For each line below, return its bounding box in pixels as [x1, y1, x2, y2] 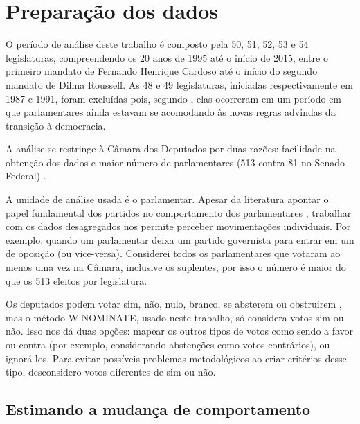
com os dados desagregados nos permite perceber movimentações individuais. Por [6, 219, 351, 233]
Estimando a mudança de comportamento [6, 398, 311, 420]
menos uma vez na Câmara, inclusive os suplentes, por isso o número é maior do [6, 260, 346, 274]
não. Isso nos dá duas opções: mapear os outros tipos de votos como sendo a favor [6, 324, 354, 338]
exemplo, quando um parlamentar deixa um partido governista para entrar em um [6, 232, 354, 247]
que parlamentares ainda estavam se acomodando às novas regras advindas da [6, 105, 336, 119]
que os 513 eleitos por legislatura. [6, 273, 147, 288]
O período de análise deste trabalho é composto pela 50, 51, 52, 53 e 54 [6, 37, 309, 51]
